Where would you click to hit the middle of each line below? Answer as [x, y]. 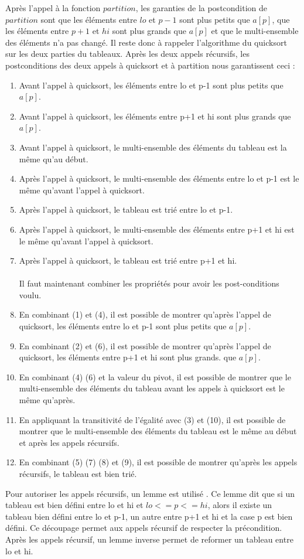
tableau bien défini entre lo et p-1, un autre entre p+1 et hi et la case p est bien [149, 516]
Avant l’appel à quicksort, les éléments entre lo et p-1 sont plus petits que [151, 85]
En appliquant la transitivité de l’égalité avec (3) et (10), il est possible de [152, 419]
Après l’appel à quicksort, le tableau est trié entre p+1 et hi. [128, 260]
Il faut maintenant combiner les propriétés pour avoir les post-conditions [149, 283]
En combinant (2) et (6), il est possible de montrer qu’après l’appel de [145, 345]
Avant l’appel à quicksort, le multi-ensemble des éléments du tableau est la [153, 147]
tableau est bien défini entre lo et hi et [74, 505]
